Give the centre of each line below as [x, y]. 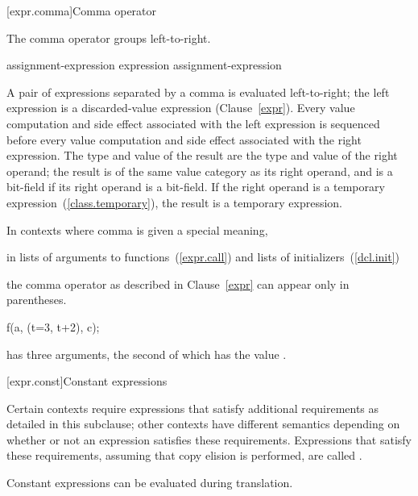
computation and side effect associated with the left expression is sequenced [193, 123]
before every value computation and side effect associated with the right [184, 139]
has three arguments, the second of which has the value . [147, 354]
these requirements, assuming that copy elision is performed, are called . [184, 455]
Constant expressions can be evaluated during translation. [150, 483]
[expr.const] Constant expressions [87, 381]
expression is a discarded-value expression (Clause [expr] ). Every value [181, 108]
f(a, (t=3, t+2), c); [53, 326]
